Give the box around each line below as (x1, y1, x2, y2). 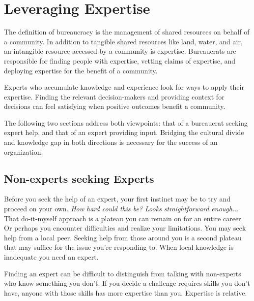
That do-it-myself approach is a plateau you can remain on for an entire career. (4, 213, 243, 223)
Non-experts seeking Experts (4, 170, 154, 186)
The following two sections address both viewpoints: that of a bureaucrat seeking (4, 117, 248, 128)
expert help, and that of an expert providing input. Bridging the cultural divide (4, 127, 244, 137)
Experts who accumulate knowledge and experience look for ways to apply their (4, 82, 244, 92)
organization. (4, 146, 43, 157)
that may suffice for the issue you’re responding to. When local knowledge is (4, 242, 234, 252)
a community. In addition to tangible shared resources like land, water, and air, (4, 36, 243, 46)
